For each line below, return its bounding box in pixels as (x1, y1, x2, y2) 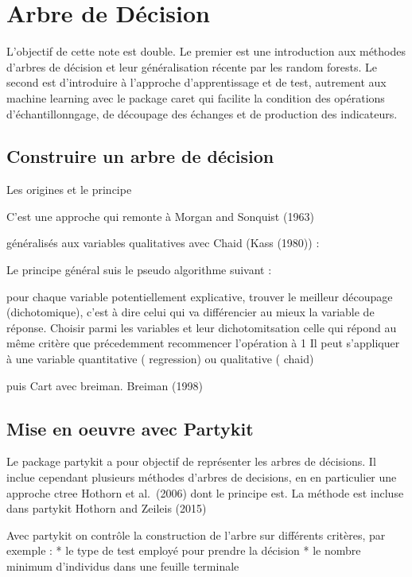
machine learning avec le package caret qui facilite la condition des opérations (6, 89, 385, 106)
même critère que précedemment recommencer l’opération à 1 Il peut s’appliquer (6, 335, 400, 351)
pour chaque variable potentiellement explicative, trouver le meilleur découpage (6, 288, 393, 304)
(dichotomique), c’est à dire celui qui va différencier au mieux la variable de (6, 304, 375, 320)
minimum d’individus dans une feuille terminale (6, 558, 239, 574)
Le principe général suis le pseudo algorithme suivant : (6, 261, 272, 278)
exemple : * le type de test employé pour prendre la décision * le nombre (6, 542, 361, 559)
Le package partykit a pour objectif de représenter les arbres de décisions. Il (6, 453, 376, 470)
